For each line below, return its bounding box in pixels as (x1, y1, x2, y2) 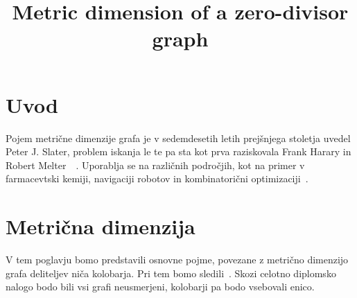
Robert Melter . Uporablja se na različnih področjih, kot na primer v (6, 157, 305, 172)
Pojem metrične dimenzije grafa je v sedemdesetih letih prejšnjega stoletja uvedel (6, 130, 351, 145)
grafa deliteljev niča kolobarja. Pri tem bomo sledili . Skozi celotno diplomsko (6, 265, 336, 280)
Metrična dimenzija (6, 212, 195, 240)
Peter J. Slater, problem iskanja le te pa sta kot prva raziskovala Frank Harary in (6, 144, 351, 159)
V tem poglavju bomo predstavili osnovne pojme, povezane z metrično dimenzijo (6, 252, 349, 266)
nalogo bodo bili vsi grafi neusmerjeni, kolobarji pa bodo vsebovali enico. (6, 279, 315, 294)
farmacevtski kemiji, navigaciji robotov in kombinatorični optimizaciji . (6, 171, 308, 186)
